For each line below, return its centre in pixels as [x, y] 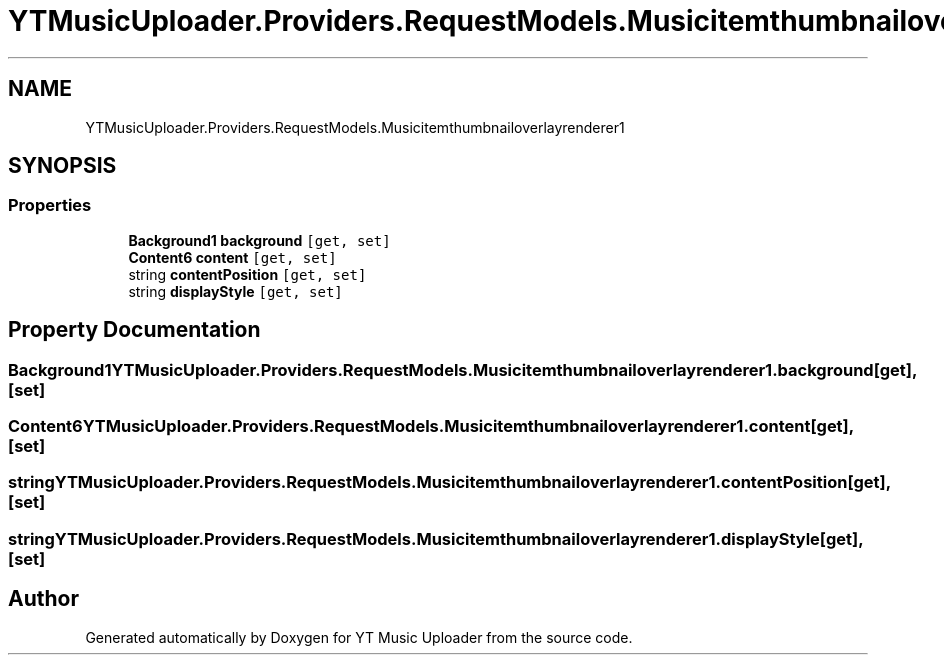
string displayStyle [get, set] [235, 291]
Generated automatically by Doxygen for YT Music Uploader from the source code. [359, 637]
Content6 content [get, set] [232, 257]
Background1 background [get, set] [259, 240]
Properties [50, 205]
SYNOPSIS [62, 166]
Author [43, 599]
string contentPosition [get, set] [247, 274]
